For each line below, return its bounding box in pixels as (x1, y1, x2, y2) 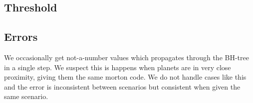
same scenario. (4, 91, 48, 102)
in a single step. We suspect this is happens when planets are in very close (4, 62, 231, 72)
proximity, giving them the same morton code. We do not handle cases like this (4, 72, 247, 82)
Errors (4, 29, 38, 44)
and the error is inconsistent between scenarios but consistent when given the (4, 81, 241, 92)
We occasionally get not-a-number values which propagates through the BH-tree (4, 52, 249, 62)
